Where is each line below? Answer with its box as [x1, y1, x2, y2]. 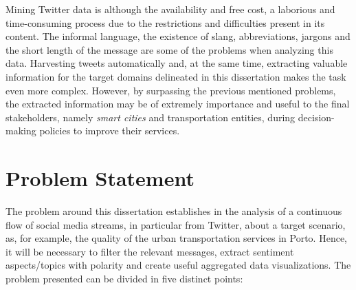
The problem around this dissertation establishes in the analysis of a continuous [5, 204, 342, 218]
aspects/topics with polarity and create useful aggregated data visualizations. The [5, 258, 351, 272]
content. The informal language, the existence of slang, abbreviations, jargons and [5, 29, 351, 43]
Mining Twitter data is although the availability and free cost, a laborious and [5, 2, 335, 16]
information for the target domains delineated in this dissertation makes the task [5, 69, 346, 83]
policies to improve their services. [39, 123, 180, 138]
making [5, 123, 36, 138]
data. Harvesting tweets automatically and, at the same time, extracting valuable [5, 56, 348, 70]
